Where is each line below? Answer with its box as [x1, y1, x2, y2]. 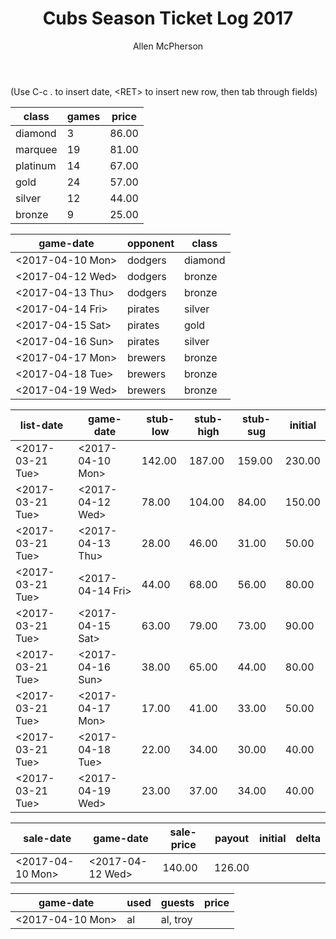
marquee [15, 142, 58, 156]
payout [214, 831, 250, 845]
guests [160, 895, 195, 909]
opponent [126, 236, 175, 250]
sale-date [23, 831, 72, 845]
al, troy [160, 912, 193, 926]
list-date [19, 418, 64, 432]
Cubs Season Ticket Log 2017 [42, 7, 294, 30]
